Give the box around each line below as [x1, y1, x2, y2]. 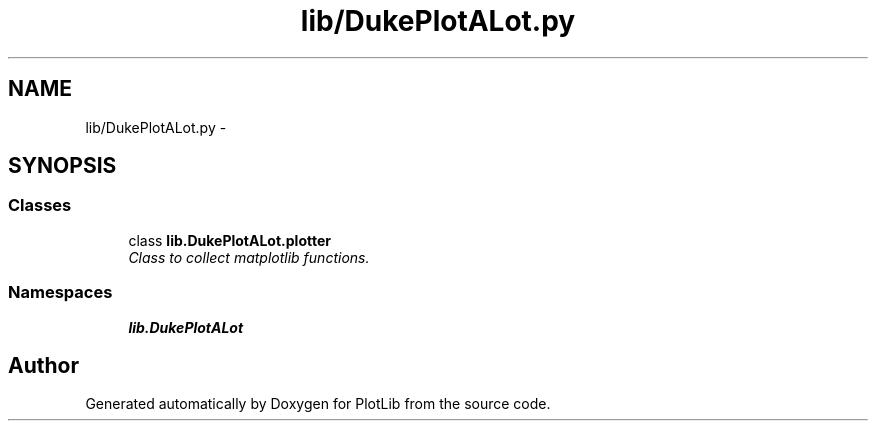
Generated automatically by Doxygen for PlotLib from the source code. [85, 395, 551, 413]
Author [8, 352, 79, 378]
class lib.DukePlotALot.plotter [128, 231, 331, 249]
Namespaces [8, 282, 113, 303]
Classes [8, 195, 72, 216]
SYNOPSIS [8, 153, 117, 179]
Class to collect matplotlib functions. [128, 248, 370, 266]
